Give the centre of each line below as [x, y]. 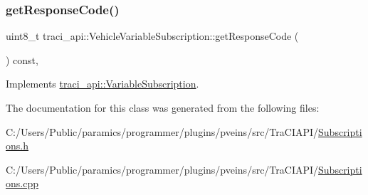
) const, [22, 59]
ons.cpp [22, 183]
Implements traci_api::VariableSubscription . [102, 84]
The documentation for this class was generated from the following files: [163, 107]
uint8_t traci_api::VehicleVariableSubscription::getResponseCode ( [152, 36]
